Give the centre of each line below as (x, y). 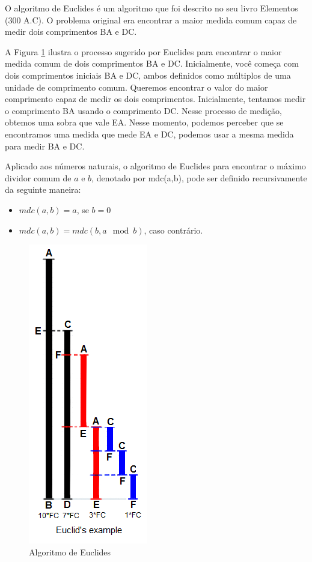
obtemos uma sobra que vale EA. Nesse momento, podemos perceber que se (144, 122)
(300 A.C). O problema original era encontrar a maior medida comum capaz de (151, 20)
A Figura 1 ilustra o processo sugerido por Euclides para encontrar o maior (143, 51)
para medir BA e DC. (45, 146)
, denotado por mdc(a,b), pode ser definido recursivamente (199, 177)
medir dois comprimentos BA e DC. (71, 32)
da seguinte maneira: (43, 189)
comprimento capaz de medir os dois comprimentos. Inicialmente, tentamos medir (155, 99)
